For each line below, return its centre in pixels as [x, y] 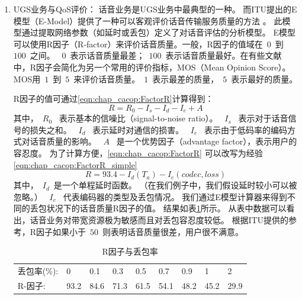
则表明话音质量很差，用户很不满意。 [173, 231]
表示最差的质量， [186, 78]
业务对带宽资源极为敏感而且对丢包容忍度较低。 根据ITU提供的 [168, 219]
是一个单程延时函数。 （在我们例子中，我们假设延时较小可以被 [175, 185]
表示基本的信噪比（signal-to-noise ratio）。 [138, 118]
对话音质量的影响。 [59, 141]
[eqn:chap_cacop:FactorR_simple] [75, 164]
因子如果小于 [61, 231]
